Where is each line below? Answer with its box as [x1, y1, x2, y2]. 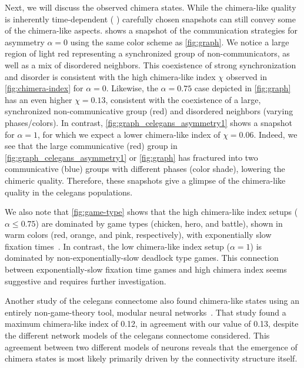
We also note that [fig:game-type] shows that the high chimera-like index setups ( [5, 205, 298, 218]
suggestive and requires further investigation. [5, 274, 166, 287]
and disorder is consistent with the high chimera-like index [5, 70, 216, 82]
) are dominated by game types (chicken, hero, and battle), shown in [35, 217, 283, 229]
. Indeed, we [253, 128, 298, 140]
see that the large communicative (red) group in [5, 140, 178, 152]
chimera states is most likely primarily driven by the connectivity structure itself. [5, 352, 298, 364]
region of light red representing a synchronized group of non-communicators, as [5, 47, 290, 59]
